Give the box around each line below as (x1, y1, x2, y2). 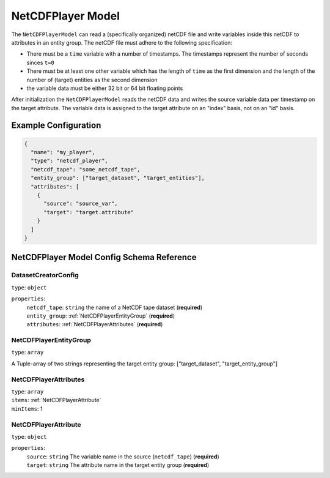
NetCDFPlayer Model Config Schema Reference (11, 252, 197, 263)
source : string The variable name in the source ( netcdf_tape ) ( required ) (26, 453, 219, 460)
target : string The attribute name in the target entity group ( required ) (26, 461, 210, 469)
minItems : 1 (11, 405, 43, 413)
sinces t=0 (26, 59, 54, 66)
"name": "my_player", (31, 149, 96, 156)
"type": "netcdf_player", (31, 157, 108, 165)
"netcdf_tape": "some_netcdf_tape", (31, 166, 141, 173)
